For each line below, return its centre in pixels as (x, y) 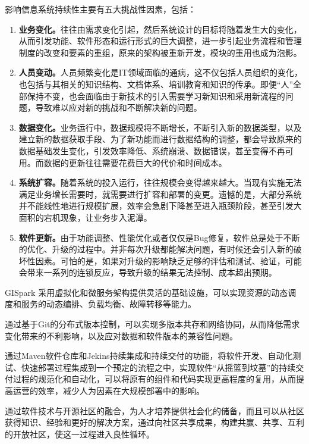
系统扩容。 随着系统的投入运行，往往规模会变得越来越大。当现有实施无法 (160, 182)
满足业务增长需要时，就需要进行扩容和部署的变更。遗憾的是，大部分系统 (160, 194)
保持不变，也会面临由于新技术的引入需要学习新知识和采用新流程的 (156, 96)
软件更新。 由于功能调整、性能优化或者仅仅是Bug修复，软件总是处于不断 (159, 237)
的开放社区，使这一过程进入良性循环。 (80, 434)
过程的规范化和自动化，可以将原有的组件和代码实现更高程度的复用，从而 (154, 379)
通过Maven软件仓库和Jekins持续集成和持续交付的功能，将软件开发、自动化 (149, 356)
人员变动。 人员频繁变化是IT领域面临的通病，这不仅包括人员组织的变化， (160, 72)
